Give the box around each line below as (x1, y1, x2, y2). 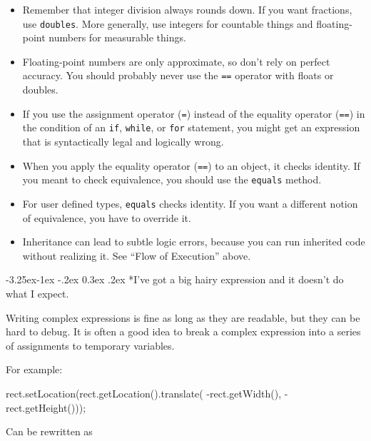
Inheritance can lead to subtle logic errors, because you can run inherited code (22, 234, 365, 249)
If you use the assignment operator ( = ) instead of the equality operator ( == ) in (22, 106, 365, 121)
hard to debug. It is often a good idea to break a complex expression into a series (6, 324, 361, 339)
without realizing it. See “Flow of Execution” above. (22, 248, 251, 263)
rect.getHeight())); (6, 400, 86, 415)
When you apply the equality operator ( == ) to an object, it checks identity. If (22, 158, 360, 173)
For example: (6, 362, 63, 377)
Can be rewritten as (6, 424, 93, 439)
